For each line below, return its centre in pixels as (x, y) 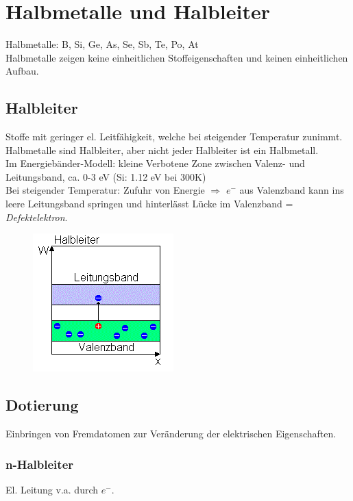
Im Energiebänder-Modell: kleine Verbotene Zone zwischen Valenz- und (155, 163)
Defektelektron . (37, 217)
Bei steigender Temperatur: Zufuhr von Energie (105, 190)
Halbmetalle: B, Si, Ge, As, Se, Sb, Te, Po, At (102, 44)
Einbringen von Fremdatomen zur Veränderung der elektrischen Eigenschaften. (171, 434)
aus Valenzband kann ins (292, 190)
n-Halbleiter (40, 464)
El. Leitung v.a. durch (52, 489)
